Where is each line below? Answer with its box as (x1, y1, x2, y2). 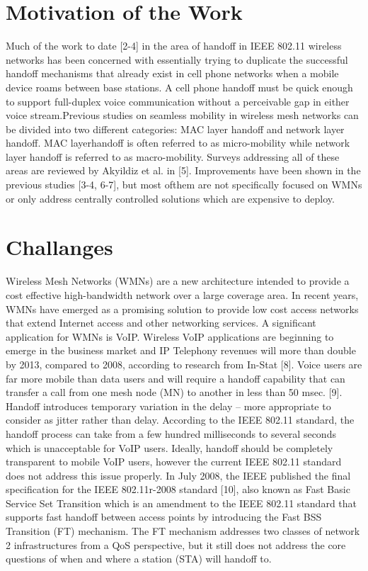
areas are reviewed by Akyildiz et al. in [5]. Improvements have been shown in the (6, 163, 361, 178)
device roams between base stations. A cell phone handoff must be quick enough (6, 79, 353, 94)
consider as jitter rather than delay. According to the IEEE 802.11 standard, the (6, 412, 355, 427)
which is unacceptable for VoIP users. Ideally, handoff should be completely (6, 440, 333, 455)
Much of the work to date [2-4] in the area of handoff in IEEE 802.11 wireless (6, 38, 342, 53)
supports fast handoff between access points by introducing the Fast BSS (6, 509, 322, 524)
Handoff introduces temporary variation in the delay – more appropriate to (6, 398, 331, 413)
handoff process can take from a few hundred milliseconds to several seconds (6, 426, 336, 441)
